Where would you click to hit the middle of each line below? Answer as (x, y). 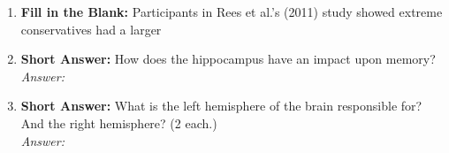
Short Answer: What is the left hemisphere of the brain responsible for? (221, 106)
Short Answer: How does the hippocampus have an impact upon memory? (228, 59)
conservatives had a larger (91, 29)
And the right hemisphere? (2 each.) (119, 122)
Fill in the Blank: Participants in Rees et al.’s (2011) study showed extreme (232, 11)
